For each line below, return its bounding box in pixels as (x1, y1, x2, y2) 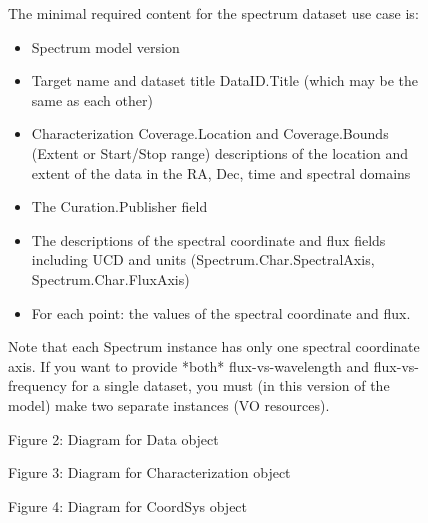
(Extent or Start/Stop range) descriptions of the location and (31, 142, 409, 163)
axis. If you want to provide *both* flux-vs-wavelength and (8, 355, 370, 376)
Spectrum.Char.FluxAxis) (31, 268, 190, 289)
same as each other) (31, 89, 153, 110)
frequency (8, 375, 67, 396)
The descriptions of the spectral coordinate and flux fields (31, 229, 386, 250)
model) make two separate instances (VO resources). (8, 394, 330, 415)
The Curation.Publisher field (31, 196, 208, 217)
